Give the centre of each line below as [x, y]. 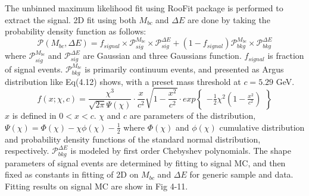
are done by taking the [229, 19]
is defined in [34, 116]
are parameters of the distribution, [193, 116]
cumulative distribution [262, 127]
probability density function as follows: [76, 31]
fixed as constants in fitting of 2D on [72, 174]
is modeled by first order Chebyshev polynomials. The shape [181, 151]
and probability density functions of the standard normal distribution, [133, 139]
